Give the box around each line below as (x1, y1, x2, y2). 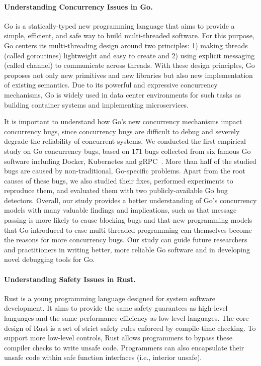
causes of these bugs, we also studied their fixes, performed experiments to (4, 175, 233, 186)
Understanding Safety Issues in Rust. (4, 273, 136, 284)
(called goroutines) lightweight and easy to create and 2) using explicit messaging (4, 50, 255, 60)
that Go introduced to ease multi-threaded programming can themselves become (4, 224, 252, 235)
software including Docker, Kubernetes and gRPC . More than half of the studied (4, 155, 256, 166)
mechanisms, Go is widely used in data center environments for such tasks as (4, 89, 241, 100)
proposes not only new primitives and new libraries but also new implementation (4, 69, 253, 80)
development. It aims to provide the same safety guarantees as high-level (4, 303, 228, 313)
